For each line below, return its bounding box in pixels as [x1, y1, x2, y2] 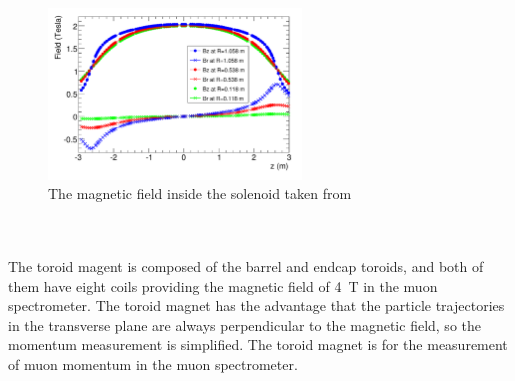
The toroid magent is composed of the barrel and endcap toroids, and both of [8, 256, 484, 277]
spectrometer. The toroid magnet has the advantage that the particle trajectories [8, 295, 505, 316]
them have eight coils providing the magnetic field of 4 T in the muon [8, 275, 438, 296]
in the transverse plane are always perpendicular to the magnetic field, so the [8, 314, 481, 335]
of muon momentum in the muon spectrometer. [8, 354, 298, 374]
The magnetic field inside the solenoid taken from [48, 183, 352, 204]
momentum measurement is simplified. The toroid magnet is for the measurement [8, 334, 508, 355]
